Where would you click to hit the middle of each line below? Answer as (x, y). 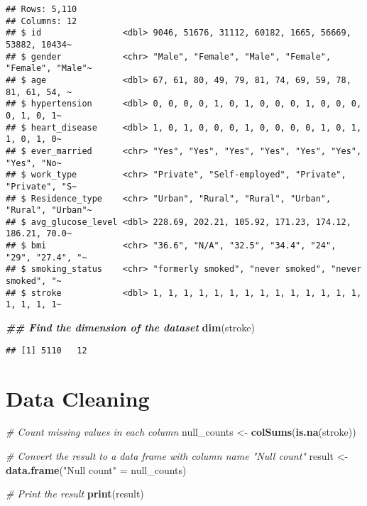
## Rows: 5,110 (42, 9)
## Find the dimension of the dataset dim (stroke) (130, 328)
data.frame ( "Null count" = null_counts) (96, 469)
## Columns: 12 (42, 21)
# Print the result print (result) (75, 494)
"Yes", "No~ (34, 163)
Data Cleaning (78, 398)
